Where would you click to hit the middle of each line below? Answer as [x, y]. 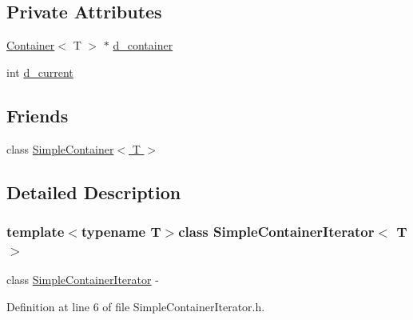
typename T [121, 231]
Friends [38, 115]
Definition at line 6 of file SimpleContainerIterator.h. [136, 306]
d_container [143, 45]
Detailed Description [94, 192]
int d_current [40, 72]
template [36, 231]
